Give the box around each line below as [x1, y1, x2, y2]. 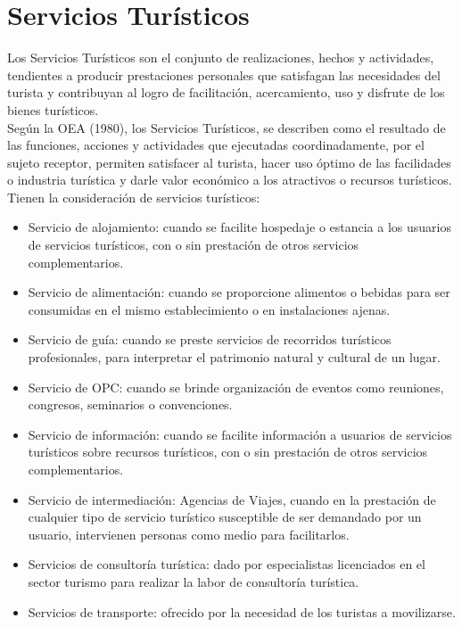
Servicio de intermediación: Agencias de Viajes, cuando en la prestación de [28, 490, 436, 508]
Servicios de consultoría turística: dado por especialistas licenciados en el [28, 555, 425, 573]
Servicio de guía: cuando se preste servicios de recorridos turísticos [28, 330, 392, 349]
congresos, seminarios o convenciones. [28, 395, 233, 414]
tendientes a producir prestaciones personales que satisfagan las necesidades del [7, 65, 441, 84]
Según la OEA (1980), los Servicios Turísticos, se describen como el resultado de [7, 118, 446, 136]
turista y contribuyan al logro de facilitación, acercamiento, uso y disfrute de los [7, 83, 445, 102]
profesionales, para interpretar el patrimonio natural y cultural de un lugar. [28, 348, 441, 367]
